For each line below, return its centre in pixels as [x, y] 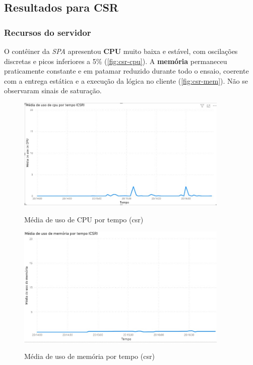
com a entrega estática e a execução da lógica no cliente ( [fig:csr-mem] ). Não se [126, 80]
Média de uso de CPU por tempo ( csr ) [84, 219]
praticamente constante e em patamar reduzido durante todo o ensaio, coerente [126, 71]
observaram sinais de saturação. [53, 90]
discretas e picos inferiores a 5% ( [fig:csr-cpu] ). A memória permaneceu [116, 61]
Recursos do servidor [48, 32]
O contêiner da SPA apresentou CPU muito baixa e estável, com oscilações [121, 51]
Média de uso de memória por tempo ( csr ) [89, 356]
